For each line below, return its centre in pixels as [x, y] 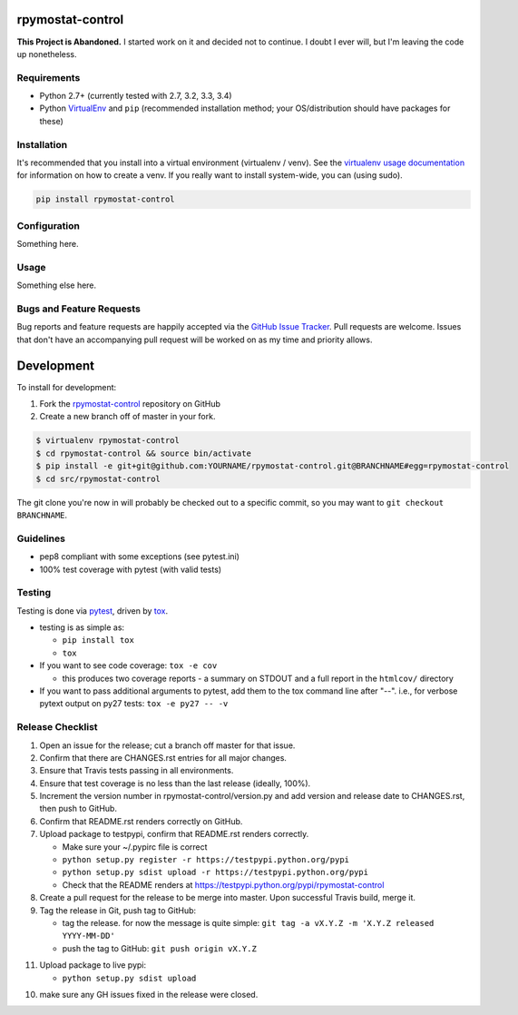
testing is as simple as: [82, 627]
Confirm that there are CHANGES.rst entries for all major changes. [163, 757]
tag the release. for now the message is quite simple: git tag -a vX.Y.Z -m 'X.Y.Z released [248, 922]
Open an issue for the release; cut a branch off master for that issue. [167, 745]
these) [51, 121]
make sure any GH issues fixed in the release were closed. [149, 994]
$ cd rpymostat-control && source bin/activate [143, 453]
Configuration [49, 225]
